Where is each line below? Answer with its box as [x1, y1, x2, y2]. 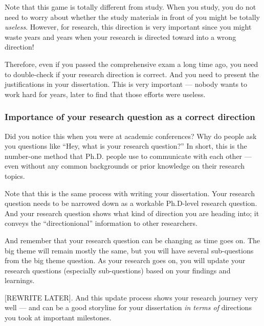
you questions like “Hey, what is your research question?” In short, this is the [5, 141, 247, 151]
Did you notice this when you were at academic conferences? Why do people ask [5, 130, 257, 141]
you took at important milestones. [5, 312, 112, 323]
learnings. [5, 275, 35, 286]
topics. [5, 170, 25, 181]
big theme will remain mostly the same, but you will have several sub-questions [5, 245, 254, 255]
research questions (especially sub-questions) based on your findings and [5, 265, 231, 275]
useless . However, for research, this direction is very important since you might [5, 21, 252, 32]
